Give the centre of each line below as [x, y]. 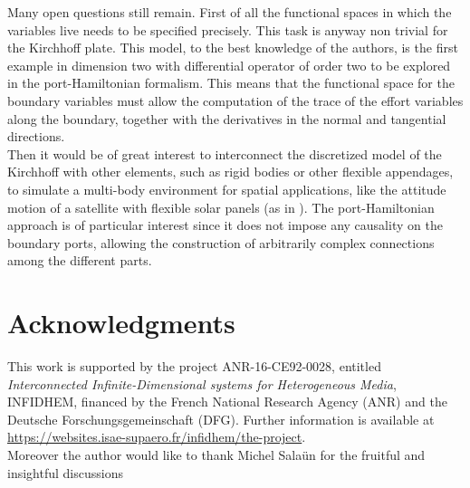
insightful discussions [65, 472]
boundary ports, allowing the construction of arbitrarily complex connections [221, 242]
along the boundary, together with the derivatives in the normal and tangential [227, 118]
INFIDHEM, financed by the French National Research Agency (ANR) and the [227, 402]
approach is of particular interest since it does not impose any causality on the [225, 225]
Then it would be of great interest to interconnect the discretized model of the [225, 153]
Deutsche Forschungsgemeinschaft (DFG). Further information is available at [221, 419]
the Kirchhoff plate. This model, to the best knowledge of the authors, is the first [233, 48]
